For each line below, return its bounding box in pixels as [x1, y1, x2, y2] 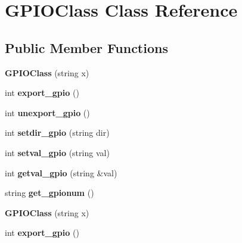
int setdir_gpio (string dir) [5, 126, 110, 139]
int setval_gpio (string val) [5, 146, 110, 158]
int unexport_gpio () [5, 106, 90, 119]
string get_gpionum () [5, 186, 94, 199]
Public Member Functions [5, 38, 168, 57]
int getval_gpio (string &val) [5, 166, 117, 179]
